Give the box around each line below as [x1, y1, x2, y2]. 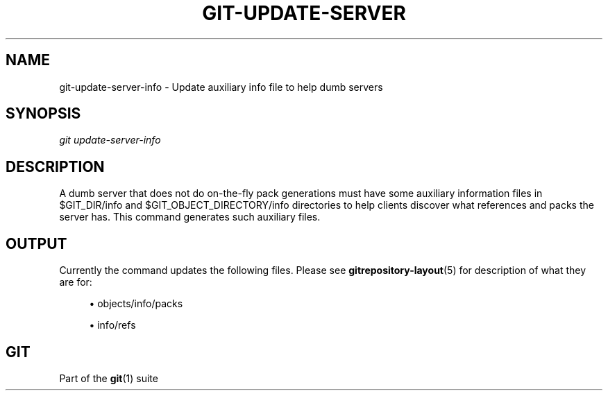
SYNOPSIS [6, 105, 81, 123]
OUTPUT [6, 234, 67, 252]
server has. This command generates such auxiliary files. [59, 211, 321, 223]
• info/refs [89, 319, 136, 332]
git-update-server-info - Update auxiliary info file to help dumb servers [59, 80, 383, 93]
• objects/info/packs [89, 298, 183, 310]
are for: [59, 276, 92, 289]
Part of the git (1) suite [59, 372, 158, 384]
